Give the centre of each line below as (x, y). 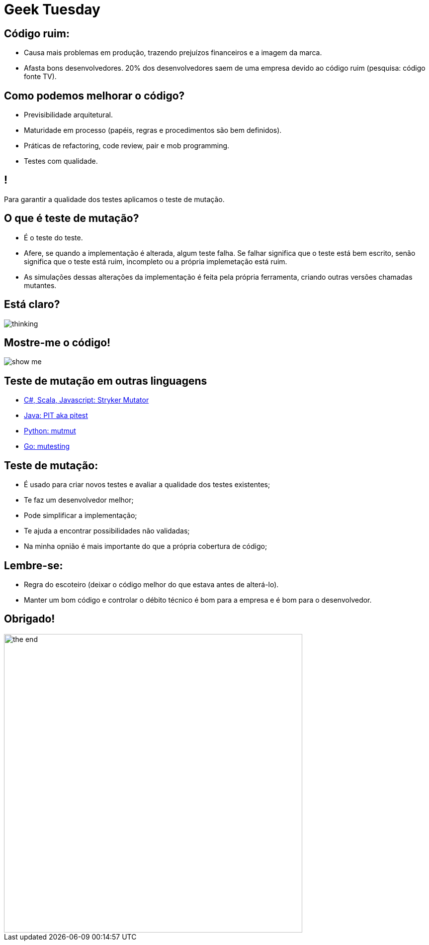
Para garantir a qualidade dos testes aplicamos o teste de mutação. (114, 199)
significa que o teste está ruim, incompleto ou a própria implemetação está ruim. (156, 261)
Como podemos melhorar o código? (94, 96)
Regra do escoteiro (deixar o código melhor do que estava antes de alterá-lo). (151, 584)
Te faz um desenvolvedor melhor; (79, 500)
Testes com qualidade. (61, 161)
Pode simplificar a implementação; (81, 516)
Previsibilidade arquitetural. (68, 115)
